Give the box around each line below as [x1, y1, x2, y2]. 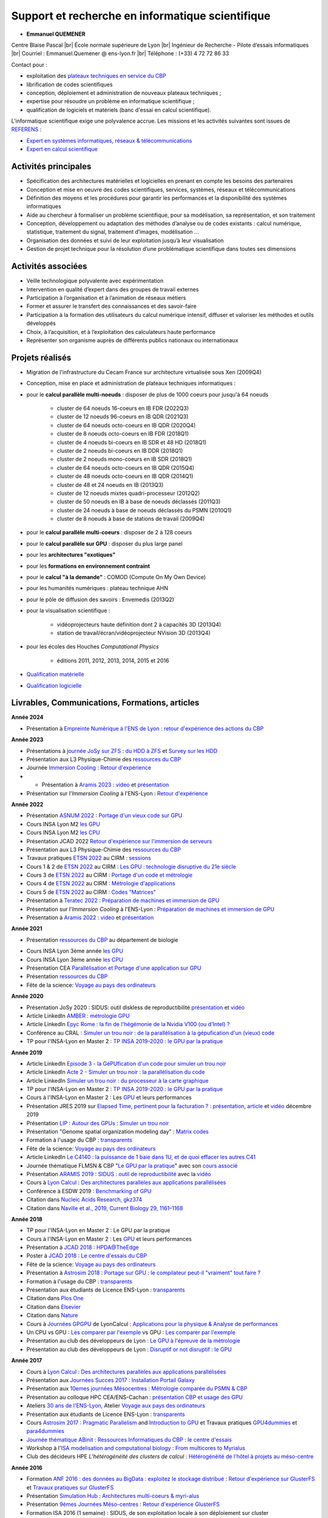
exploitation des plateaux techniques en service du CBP [26, 72, 166, 80]
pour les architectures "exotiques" [26, 551, 116, 559]
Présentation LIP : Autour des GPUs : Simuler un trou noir [26, 1119, 169, 1126]
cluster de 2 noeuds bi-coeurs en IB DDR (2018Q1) [56, 447, 183, 454]
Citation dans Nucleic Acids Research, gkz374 [26, 1196, 142, 1203]
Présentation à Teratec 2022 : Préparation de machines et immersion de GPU [26, 897, 220, 904]
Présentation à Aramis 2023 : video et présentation [41, 781, 169, 789]
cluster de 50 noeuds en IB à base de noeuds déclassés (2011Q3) [56, 498, 221, 505]
